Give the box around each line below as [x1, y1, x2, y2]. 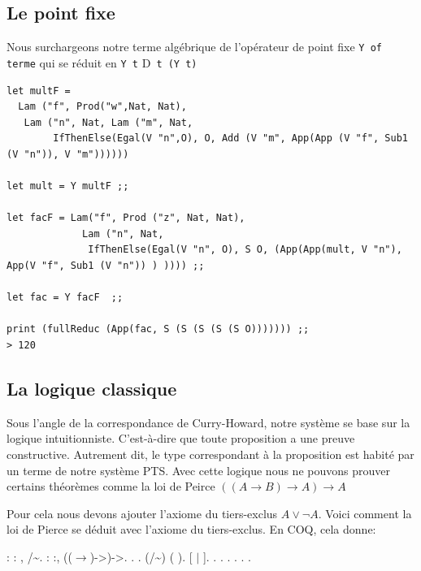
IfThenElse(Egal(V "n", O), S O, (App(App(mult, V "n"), [88, 244, 402, 256]
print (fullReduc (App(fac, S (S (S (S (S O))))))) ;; [7, 323, 310, 335]
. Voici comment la [318, 504, 412, 521]
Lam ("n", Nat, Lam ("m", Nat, [24, 116, 193, 128]
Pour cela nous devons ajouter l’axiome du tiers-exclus [7, 504, 278, 521]
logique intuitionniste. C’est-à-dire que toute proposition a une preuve [7, 430, 355, 447]
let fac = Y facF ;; [7, 292, 124, 304]
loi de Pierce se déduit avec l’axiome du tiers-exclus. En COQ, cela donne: [7, 521, 376, 538]
